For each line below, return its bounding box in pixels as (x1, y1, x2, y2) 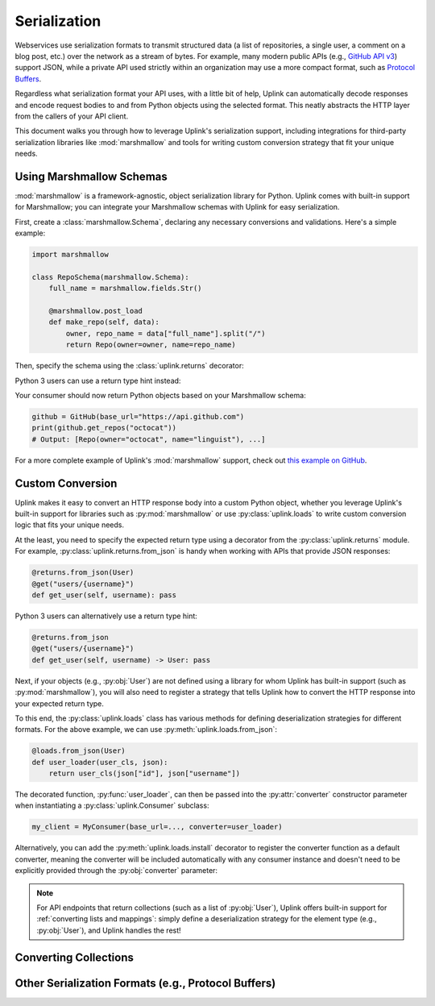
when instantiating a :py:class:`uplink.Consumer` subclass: (14, 800, 209, 810)
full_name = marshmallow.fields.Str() (48, 284, 202, 293)
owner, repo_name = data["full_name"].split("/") (65, 329, 266, 338)
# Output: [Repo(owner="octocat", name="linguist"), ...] (31, 434, 266, 443)
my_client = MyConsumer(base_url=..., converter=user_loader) (31, 822, 283, 832)
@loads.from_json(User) (31, 746, 126, 755)
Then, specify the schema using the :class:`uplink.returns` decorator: (14, 361, 245, 371)
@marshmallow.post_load (48, 306, 143, 316)
